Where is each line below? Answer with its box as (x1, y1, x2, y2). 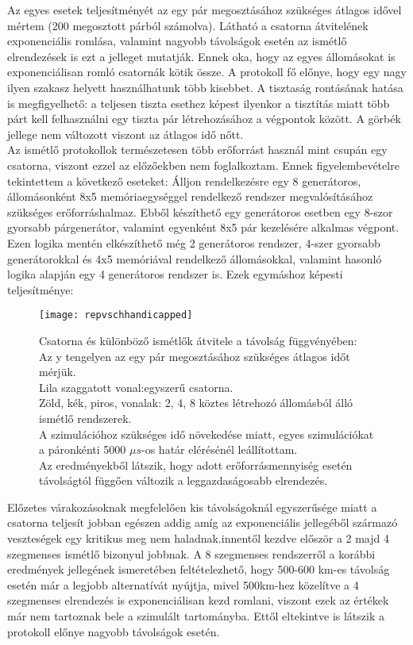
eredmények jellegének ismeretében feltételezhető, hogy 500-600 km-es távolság (7, 561, 390, 578)
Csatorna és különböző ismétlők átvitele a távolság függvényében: (39, 332, 357, 348)
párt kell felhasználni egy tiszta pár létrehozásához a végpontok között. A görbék (7, 110, 401, 127)
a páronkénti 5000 (39, 441, 126, 458)
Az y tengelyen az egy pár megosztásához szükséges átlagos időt (39, 347, 350, 364)
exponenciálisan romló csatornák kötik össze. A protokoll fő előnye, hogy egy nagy (7, 63, 407, 80)
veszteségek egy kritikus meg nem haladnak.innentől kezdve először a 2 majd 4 (7, 530, 389, 547)
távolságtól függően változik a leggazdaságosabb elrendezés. (39, 472, 328, 489)
